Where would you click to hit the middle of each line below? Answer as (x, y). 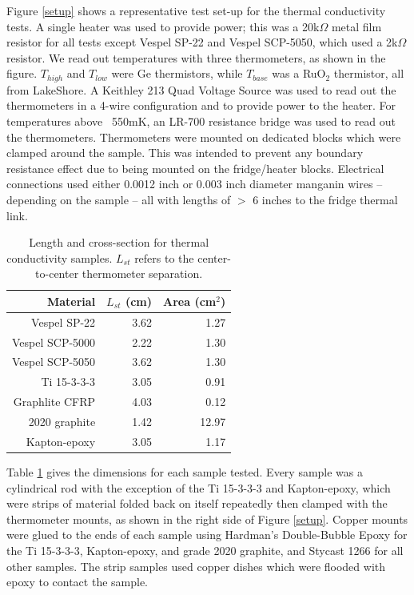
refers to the (164, 257)
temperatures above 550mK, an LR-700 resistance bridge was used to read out (201, 121)
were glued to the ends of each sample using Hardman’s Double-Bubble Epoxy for (207, 535)
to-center (57, 273)
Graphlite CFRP (54, 402)
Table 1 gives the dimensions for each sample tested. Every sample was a (185, 471)
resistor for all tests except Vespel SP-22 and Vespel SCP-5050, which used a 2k (202, 42)
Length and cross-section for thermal (119, 242)
